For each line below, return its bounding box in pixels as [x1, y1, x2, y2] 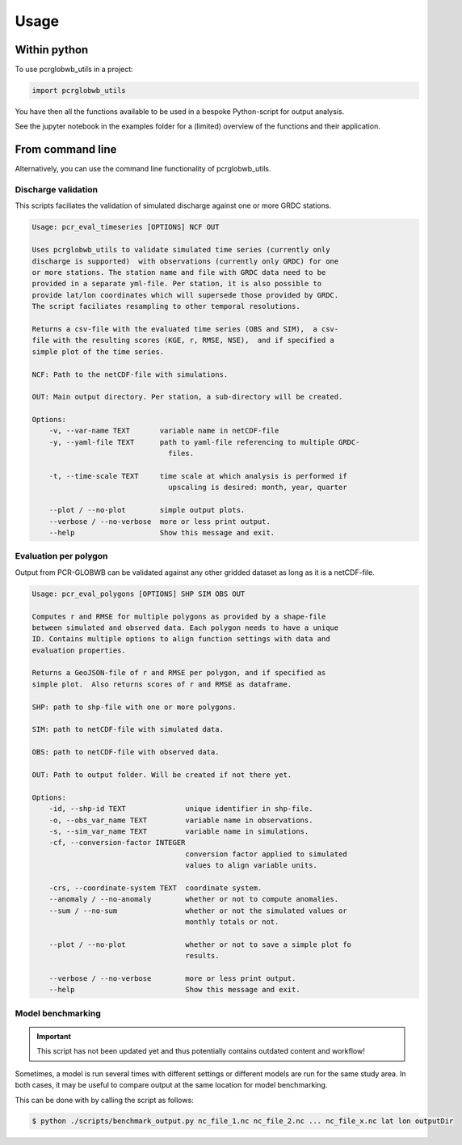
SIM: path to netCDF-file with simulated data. [31, 725, 224, 734]
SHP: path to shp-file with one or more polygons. [31, 702, 237, 712]
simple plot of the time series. [31, 347, 165, 356]
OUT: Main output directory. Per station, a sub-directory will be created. [31, 392, 343, 402]
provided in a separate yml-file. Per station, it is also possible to [31, 279, 322, 289]
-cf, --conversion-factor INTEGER [48, 838, 186, 847]
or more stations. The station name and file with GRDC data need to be [31, 268, 326, 277]
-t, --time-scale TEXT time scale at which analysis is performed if [48, 471, 347, 481]
